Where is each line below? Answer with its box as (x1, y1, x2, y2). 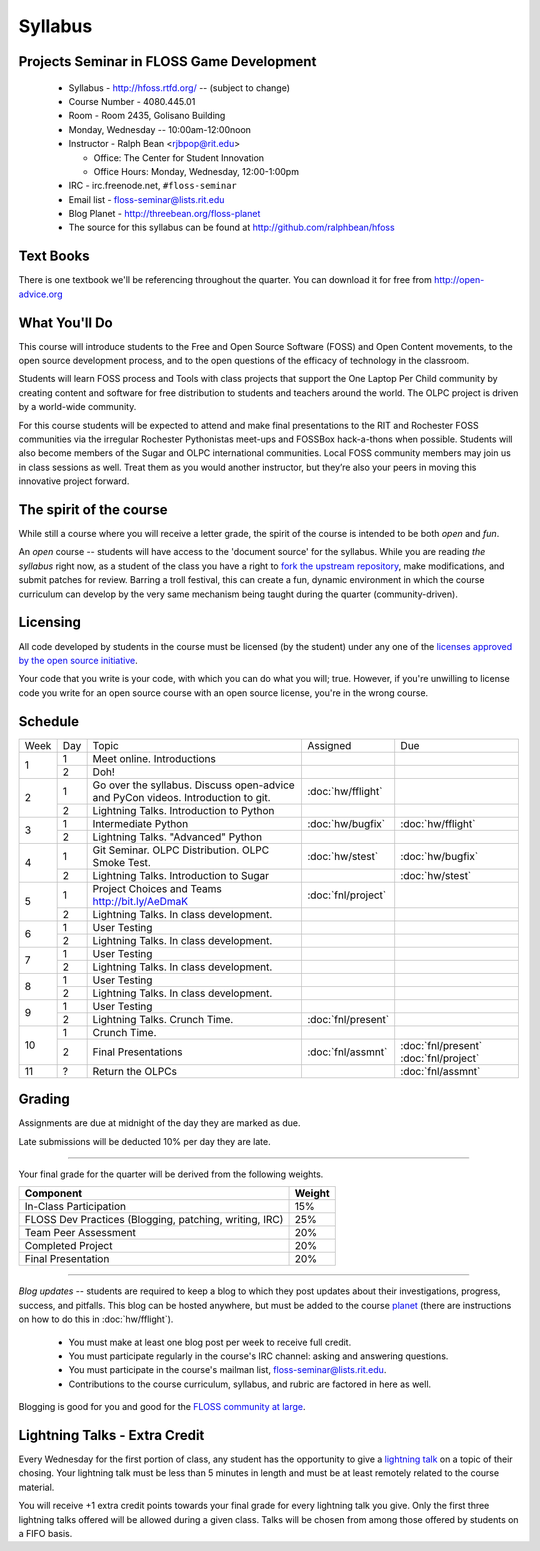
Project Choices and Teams (92, 881, 222, 895)
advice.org (18, 288, 63, 300)
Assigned (306, 738, 352, 752)
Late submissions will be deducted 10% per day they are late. (18, 1135, 271, 1147)
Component (24, 1186, 83, 1200)
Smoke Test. (92, 855, 152, 869)
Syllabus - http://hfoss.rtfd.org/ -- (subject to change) (68, 81, 290, 94)
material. (18, 1481, 55, 1493)
